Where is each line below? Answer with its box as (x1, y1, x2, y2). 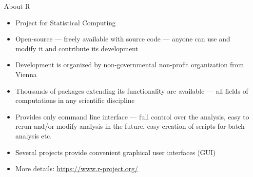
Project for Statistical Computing (15, 17, 116, 27)
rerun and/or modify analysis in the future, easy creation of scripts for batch (15, 121, 245, 131)
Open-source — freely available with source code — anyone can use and (15, 34, 230, 44)
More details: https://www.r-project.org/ (15, 163, 138, 174)
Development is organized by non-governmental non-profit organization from (15, 59, 244, 70)
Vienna (15, 69, 37, 79)
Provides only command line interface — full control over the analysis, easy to (15, 111, 249, 121)
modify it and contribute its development (15, 43, 138, 53)
